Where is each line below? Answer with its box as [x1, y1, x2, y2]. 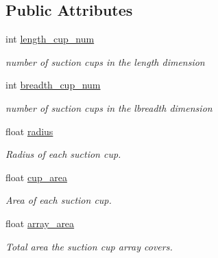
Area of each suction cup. [5, 193, 112, 207]
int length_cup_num [5, 32, 95, 46]
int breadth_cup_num [5, 78, 101, 92]
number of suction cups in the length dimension [5, 54, 205, 69]
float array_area [5, 215, 75, 230]
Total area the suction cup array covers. [5, 239, 173, 253]
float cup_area [5, 169, 67, 184]
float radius [5, 124, 53, 138]
